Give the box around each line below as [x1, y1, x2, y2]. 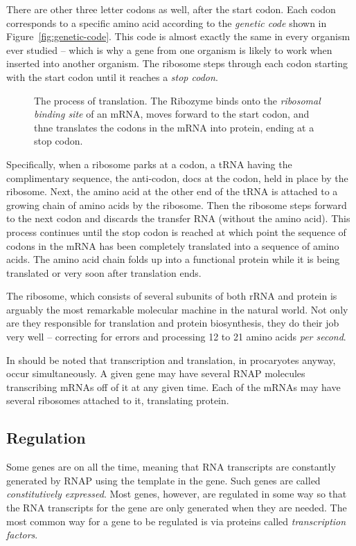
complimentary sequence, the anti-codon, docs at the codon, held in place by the [6, 170, 348, 185]
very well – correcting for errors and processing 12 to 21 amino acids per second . [6, 329, 346, 344]
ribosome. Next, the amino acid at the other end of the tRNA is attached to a [6, 184, 338, 199]
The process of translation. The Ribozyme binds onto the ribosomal [34, 93, 321, 107]
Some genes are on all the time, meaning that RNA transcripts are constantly [6, 459, 336, 474]
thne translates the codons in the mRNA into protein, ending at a [34, 120, 314, 134]
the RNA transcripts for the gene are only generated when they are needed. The [6, 500, 347, 515]
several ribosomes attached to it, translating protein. [6, 393, 229, 408]
